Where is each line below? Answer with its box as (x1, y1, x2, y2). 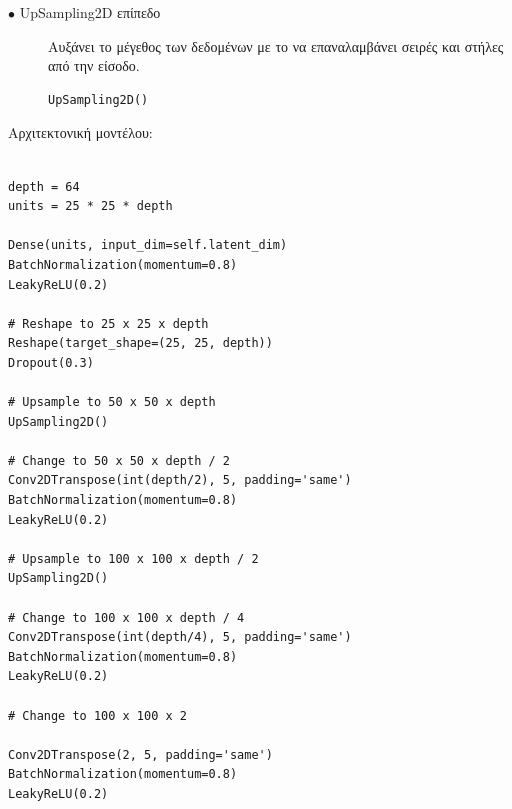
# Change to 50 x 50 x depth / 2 (8, 453, 230, 468)
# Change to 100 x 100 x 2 (8, 708, 187, 723)
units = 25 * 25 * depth (8, 199, 173, 214)
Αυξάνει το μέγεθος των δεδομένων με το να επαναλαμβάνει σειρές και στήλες (48, 35, 504, 56)
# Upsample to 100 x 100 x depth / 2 (8, 551, 259, 566)
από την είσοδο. (48, 55, 140, 76)
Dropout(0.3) (8, 355, 94, 370)
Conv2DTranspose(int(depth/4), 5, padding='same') (8, 630, 352, 645)
